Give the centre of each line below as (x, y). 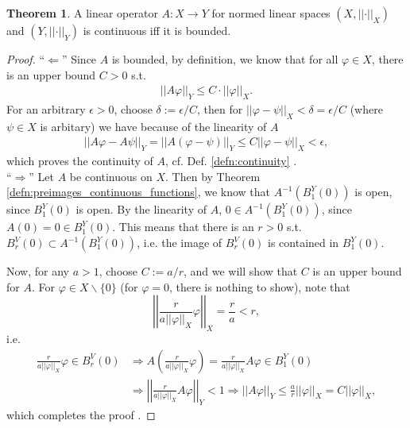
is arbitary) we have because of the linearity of (153, 126)
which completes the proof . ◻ (81, 415)
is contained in (304, 243)
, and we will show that (240, 271)
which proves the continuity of (80, 161)
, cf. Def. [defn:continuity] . (231, 161)
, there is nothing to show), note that (260, 286)
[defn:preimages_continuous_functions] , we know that (139, 192)
